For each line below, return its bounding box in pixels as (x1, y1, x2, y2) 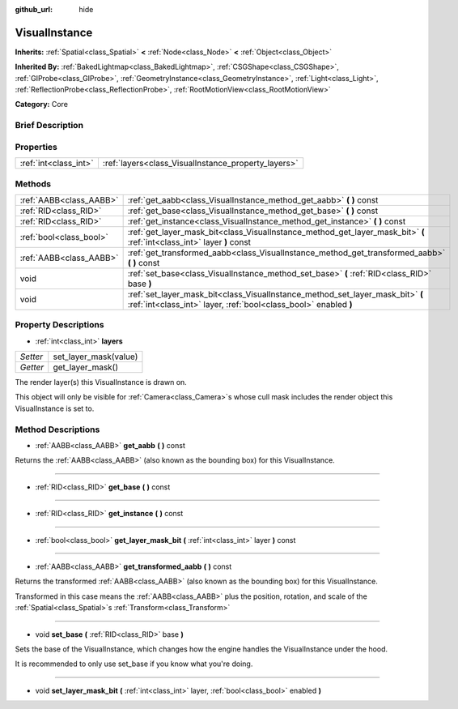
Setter (19, 351, 44, 362)
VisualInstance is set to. (15, 404, 95, 413)
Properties (15, 141, 58, 152)
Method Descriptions (15, 424, 100, 435)
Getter (19, 361, 45, 373)
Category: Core (15, 100, 69, 109)
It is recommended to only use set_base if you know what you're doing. (15, 659, 253, 668)
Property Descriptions (15, 319, 104, 331)
